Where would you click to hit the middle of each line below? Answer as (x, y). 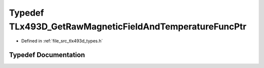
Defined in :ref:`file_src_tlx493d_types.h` (62, 41)
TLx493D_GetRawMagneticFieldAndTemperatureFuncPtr (128, 26)
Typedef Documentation (47, 55)
